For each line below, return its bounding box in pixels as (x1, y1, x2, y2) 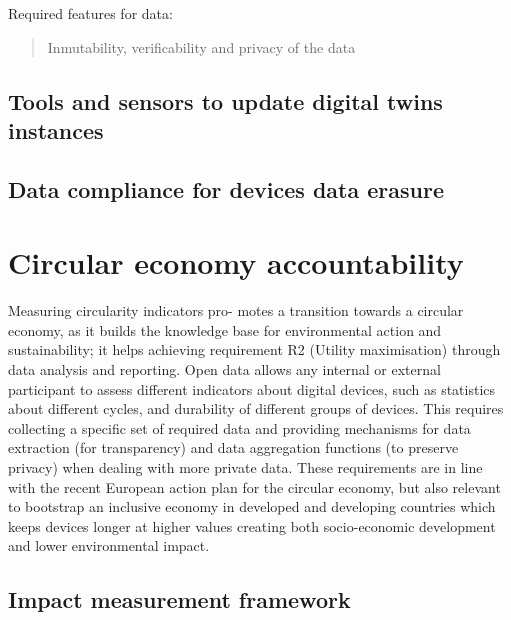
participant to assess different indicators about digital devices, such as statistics (8, 378, 496, 399)
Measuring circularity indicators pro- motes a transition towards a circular (8, 300, 464, 321)
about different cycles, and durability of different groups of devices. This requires (8, 398, 504, 419)
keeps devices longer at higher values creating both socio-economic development (8, 515, 496, 536)
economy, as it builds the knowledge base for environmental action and (8, 319, 442, 340)
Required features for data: (8, 3, 173, 23)
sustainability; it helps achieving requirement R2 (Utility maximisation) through (8, 339, 501, 360)
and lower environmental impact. (8, 535, 210, 556)
